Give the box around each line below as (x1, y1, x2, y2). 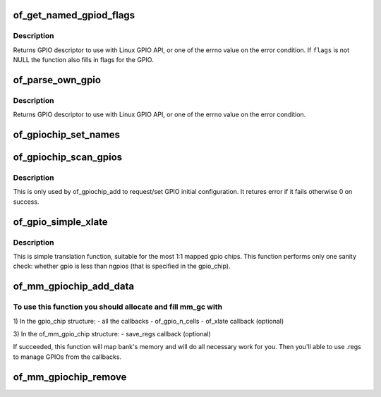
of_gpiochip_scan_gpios (13, 152, 123, 164)
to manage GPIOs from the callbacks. (13, 353, 122, 361)
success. (13, 197, 40, 206)
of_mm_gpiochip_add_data (13, 281, 134, 293)
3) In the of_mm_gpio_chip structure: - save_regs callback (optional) (13, 329, 211, 338)
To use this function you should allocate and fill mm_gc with (13, 302, 222, 312)
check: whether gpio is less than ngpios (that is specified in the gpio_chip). (13, 262, 231, 271)
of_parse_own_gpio (13, 74, 102, 86)
